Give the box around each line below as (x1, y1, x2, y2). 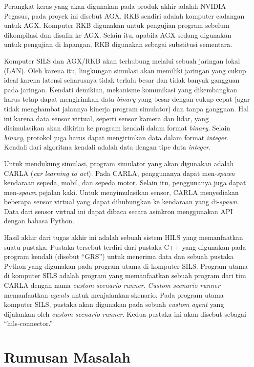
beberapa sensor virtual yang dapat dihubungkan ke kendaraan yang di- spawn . (4, 196, 239, 207)
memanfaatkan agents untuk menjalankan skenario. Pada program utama (4, 289, 224, 300)
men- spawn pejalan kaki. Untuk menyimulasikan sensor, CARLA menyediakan (4, 187, 239, 197)
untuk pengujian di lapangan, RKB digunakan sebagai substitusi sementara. (4, 39, 233, 49)
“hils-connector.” (4, 318, 53, 328)
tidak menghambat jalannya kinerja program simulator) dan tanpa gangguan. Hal (4, 103, 249, 113)
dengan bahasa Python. (4, 216, 74, 226)
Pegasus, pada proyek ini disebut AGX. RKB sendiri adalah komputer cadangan (4, 10, 245, 21)
